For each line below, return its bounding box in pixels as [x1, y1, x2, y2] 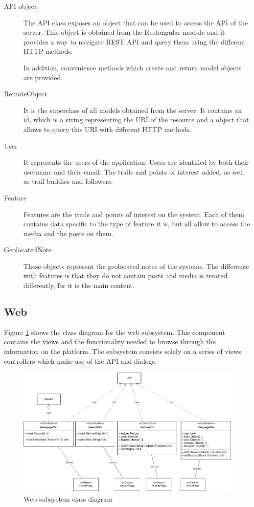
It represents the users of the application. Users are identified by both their [23, 157, 249, 167]
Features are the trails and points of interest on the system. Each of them [23, 209, 244, 219]
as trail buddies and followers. [23, 176, 113, 186]
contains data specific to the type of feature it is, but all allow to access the [23, 219, 250, 229]
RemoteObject [4, 88, 47, 99]
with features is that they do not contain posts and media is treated [23, 270, 228, 281]
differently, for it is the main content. [23, 280, 135, 290]
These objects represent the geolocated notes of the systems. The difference [23, 261, 249, 271]
